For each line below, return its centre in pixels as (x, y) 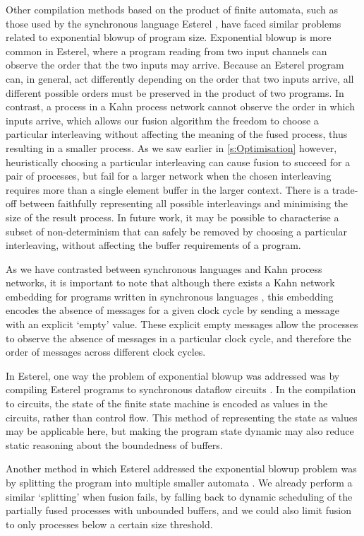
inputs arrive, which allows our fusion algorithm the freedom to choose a (162, 120)
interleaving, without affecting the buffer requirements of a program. (153, 245)
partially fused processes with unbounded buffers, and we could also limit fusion (178, 510)
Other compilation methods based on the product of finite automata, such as (172, 9)
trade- (345, 189)
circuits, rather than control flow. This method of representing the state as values (182, 417)
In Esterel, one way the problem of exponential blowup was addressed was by (173, 375)
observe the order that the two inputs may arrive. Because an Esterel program (175, 65)
